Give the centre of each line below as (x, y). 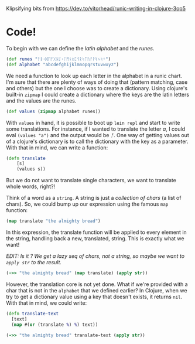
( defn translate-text (32, 314)
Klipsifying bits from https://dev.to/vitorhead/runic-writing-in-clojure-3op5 (96, 8)
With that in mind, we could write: (47, 303)
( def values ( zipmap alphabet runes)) (53, 111)
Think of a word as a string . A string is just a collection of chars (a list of (94, 198)
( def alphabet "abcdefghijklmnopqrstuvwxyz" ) (62, 64)
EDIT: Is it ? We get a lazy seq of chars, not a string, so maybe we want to (95, 256)
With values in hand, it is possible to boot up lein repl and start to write (93, 122)
